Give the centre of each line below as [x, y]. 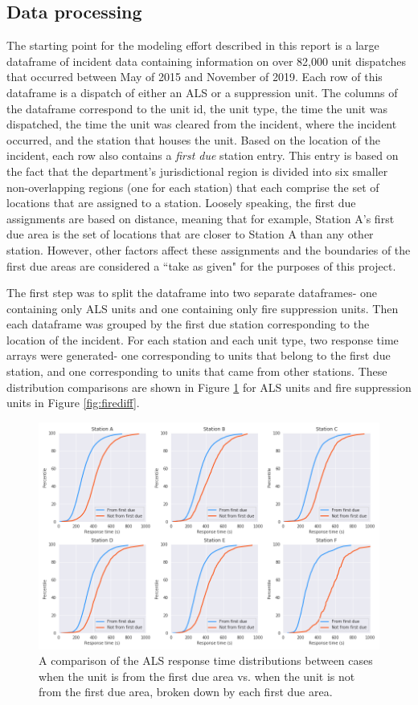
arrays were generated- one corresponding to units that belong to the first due [199, 355]
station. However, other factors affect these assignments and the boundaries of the [209, 249]
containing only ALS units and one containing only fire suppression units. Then [203, 308]
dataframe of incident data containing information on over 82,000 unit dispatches [206, 61]
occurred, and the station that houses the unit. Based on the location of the [193, 139]
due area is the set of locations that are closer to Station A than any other [190, 234]
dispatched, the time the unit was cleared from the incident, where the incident [202, 124]
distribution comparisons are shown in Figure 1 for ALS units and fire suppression [209, 387]
